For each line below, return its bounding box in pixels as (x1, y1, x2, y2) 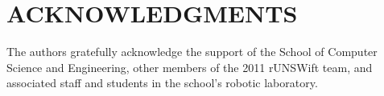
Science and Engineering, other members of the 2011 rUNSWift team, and (6, 58, 373, 75)
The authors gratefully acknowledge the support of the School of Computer (6, 43, 378, 60)
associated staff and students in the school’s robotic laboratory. (6, 74, 318, 91)
